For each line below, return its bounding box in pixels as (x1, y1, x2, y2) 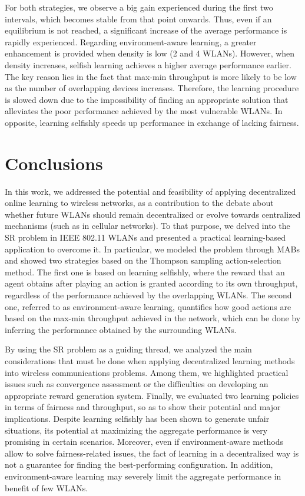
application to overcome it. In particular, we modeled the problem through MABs (5, 242, 300, 255)
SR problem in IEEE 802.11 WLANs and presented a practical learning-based (5, 231, 286, 244)
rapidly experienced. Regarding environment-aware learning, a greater (5, 35, 257, 48)
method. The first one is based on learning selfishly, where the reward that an (5, 265, 285, 278)
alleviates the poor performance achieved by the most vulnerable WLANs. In (5, 105, 283, 117)
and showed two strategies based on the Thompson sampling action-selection (5, 254, 281, 267)
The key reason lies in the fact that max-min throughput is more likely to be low (5, 70, 297, 82)
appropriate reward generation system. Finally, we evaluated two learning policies (5, 389, 299, 401)
